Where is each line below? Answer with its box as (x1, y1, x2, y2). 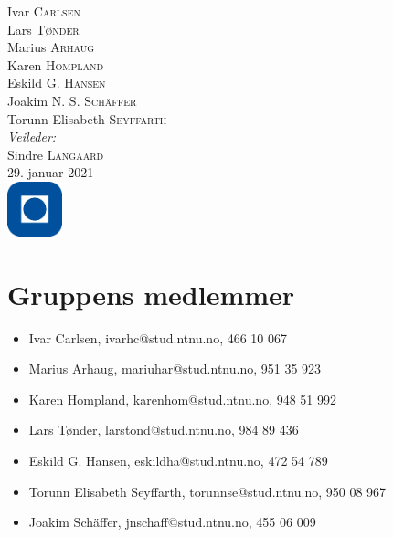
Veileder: (7, 127, 57, 146)
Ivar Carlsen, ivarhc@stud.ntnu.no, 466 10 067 (28, 328, 288, 347)
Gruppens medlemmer (7, 275, 295, 312)
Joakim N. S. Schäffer (7, 90, 137, 110)
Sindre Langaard (7, 144, 104, 163)
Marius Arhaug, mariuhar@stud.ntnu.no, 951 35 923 (28, 359, 322, 378)
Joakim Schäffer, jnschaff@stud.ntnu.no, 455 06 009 (28, 512, 316, 532)
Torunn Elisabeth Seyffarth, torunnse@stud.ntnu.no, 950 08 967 (28, 481, 387, 500)
